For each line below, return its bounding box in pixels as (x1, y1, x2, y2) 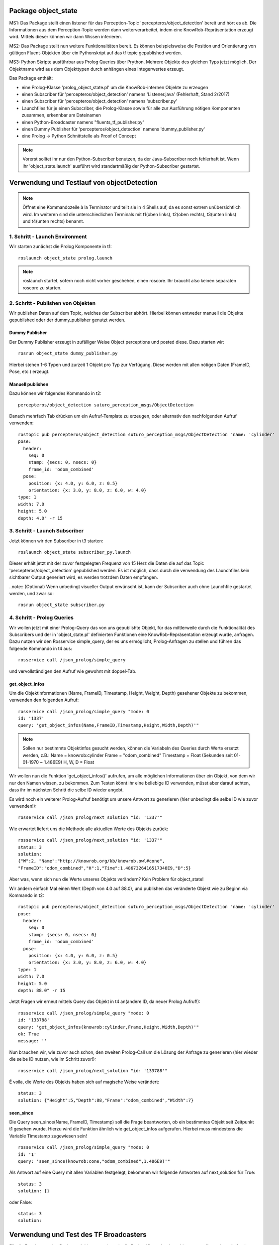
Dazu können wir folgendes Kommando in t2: (9, 390, 101, 396)
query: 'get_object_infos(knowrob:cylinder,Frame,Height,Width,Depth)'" (18, 1024, 199, 1030)
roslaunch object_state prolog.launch (18, 255, 113, 261)
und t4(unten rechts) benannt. (22, 218, 85, 224)
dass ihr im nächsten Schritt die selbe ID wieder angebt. (9, 787, 124, 793)
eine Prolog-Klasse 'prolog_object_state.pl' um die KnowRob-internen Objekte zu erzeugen (21, 84, 208, 90)
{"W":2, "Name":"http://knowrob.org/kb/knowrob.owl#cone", (18, 858, 165, 864)
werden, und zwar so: (9, 591, 54, 597)
